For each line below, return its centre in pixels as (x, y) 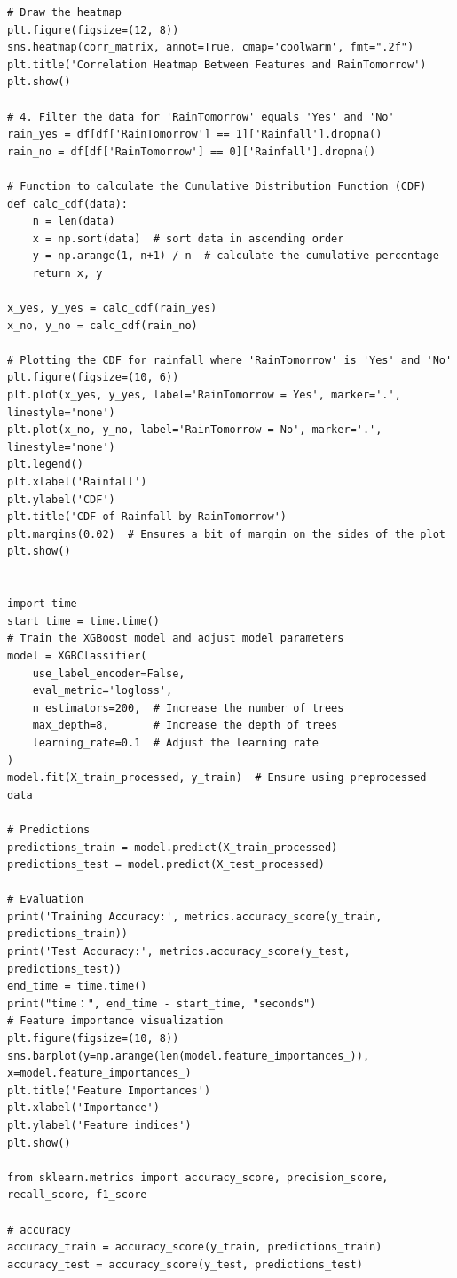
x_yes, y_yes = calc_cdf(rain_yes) (112, 308)
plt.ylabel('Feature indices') (99, 1125)
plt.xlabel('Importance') (83, 1108)
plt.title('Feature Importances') (109, 1090)
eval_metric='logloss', (102, 691)
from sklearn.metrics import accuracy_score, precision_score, (198, 1177)
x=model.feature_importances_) (99, 1073)
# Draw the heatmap (64, 12)
